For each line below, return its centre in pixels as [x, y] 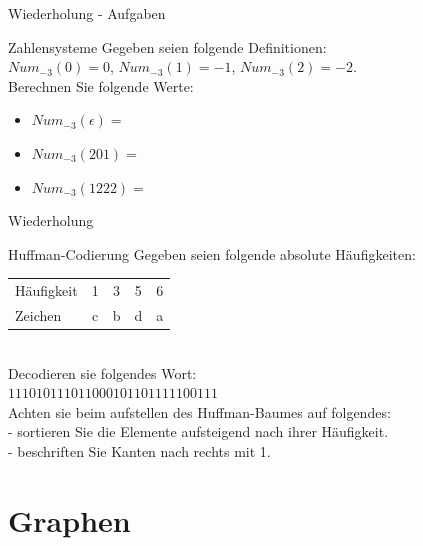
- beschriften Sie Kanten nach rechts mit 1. [139, 451]
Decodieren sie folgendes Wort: [102, 372]
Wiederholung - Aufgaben [87, 13]
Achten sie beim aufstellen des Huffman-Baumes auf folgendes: [199, 411]
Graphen [69, 519]
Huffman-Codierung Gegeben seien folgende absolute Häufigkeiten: [212, 253]
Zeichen [38, 314]
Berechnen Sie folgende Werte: [101, 85]
